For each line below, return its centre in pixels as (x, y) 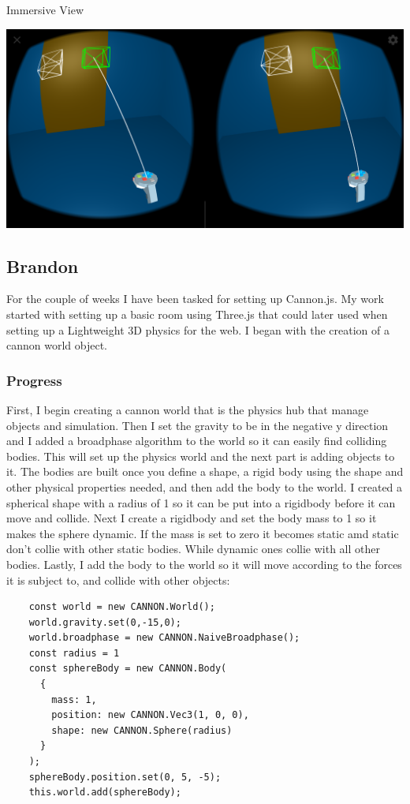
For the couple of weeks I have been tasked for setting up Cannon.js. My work (195, 299)
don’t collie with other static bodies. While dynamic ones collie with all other (193, 549)
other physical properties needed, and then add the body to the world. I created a (205, 486)
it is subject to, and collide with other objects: (118, 580)
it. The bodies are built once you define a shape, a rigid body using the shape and (205, 471)
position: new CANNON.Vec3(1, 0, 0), (150, 715)
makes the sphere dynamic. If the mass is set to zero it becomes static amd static (203, 533)
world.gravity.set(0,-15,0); (105, 622)
